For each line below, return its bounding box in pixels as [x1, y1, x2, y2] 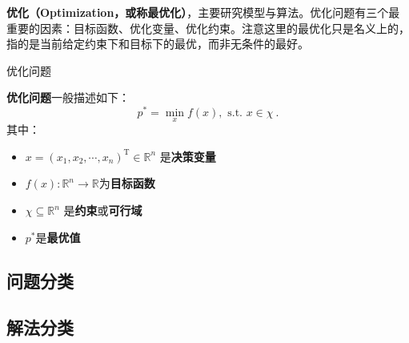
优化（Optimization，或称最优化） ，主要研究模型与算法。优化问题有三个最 [6, 4, 400, 20]
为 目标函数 [98, 175, 155, 192]
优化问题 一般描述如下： [6, 89, 130, 106]
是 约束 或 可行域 [63, 202, 142, 219]
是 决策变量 [159, 147, 216, 164]
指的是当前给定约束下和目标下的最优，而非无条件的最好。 [6, 35, 309, 52]
